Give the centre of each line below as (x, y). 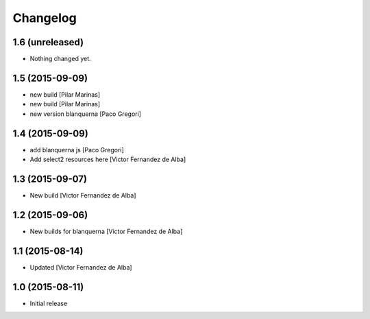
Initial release (49, 303)
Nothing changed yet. (61, 59)
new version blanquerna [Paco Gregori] (86, 114)
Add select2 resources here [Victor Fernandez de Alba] (108, 159)
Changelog (45, 18)
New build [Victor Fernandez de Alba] (83, 195)
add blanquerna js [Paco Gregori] (77, 150)
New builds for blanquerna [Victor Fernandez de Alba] (106, 231)
